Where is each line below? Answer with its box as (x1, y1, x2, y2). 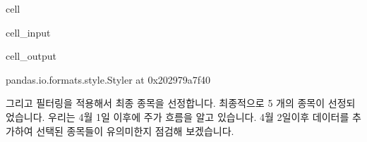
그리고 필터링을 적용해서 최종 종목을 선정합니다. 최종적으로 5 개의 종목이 (6, 96, 325, 110)
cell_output (6, 49, 56, 63)
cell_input (6, 25, 51, 39)
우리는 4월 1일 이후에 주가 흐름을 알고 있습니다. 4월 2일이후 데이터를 (48, 109, 349, 124)
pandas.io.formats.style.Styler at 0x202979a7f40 (6, 72, 211, 86)
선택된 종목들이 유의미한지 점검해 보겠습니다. (36, 123, 234, 138)
